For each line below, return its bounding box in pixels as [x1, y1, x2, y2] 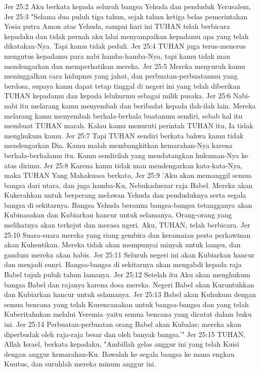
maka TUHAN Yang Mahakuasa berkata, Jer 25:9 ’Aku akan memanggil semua [4, 170, 252, 180]
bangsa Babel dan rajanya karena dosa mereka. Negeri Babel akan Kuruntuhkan [4, 279, 254, 289]
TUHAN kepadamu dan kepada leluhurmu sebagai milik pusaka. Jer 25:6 [4, 90, 231, 101]
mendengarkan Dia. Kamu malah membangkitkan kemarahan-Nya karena [4, 140, 233, 151]
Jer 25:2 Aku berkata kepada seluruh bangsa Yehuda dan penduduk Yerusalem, [4, 1, 251, 11]
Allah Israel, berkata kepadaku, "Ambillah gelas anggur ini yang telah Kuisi [4, 339, 239, 349]
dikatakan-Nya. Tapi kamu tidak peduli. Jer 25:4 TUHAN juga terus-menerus [4, 41, 246, 51]
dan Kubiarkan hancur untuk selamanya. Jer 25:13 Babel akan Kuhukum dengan [4, 289, 256, 300]
